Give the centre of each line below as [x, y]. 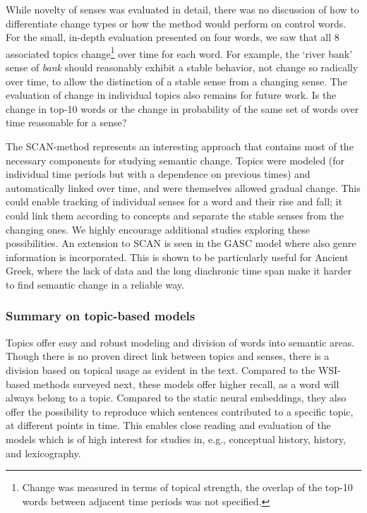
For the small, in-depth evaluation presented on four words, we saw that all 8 [173, 37]
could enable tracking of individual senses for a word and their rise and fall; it [174, 201]
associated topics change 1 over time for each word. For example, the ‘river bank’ [179, 52]
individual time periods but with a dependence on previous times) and [158, 174]
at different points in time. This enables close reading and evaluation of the [168, 425]
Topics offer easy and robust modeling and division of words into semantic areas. [180, 342]
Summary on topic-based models [101, 316]
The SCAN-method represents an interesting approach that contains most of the [180, 146]
